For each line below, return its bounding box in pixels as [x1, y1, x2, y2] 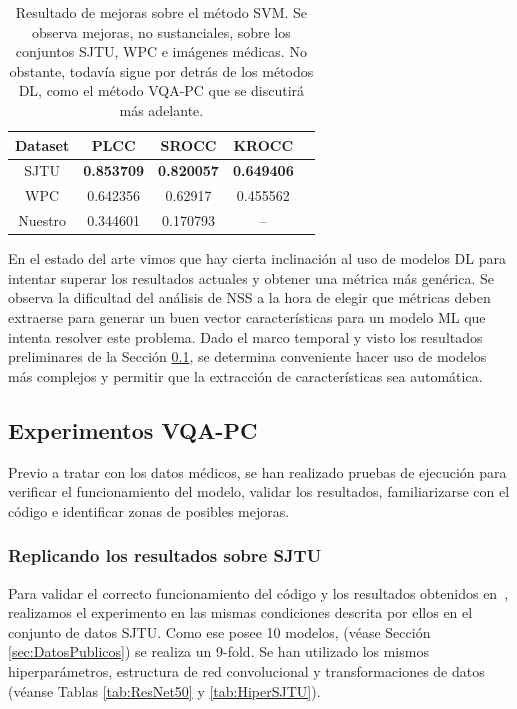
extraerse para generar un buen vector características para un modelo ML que [8, 306, 486, 327]
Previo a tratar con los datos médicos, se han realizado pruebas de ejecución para [8, 461, 507, 482]
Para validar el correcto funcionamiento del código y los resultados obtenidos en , [8, 582, 509, 603]
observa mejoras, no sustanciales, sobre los [31, 21, 291, 42]
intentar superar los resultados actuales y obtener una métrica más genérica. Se [8, 267, 495, 288]
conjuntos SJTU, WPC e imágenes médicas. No [15, 41, 307, 62]
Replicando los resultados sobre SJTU [8, 543, 322, 568]
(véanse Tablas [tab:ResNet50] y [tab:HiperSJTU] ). [8, 680, 321, 701]
